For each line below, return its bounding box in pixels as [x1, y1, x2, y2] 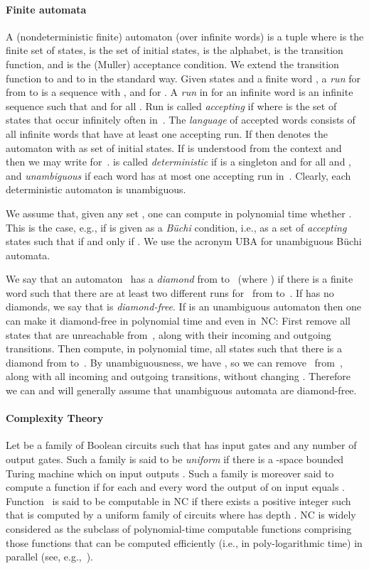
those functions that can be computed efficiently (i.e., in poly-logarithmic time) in [6, 535, 363, 550]
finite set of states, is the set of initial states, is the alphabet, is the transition [6, 43, 343, 58]
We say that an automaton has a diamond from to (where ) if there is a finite [6, 271, 353, 286]
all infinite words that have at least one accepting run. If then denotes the [6, 126, 328, 141]
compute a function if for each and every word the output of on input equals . [6, 479, 346, 494]
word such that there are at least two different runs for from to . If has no [6, 285, 334, 300]
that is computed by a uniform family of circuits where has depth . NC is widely [6, 507, 356, 522]
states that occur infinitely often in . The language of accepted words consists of [6, 112, 355, 127]
